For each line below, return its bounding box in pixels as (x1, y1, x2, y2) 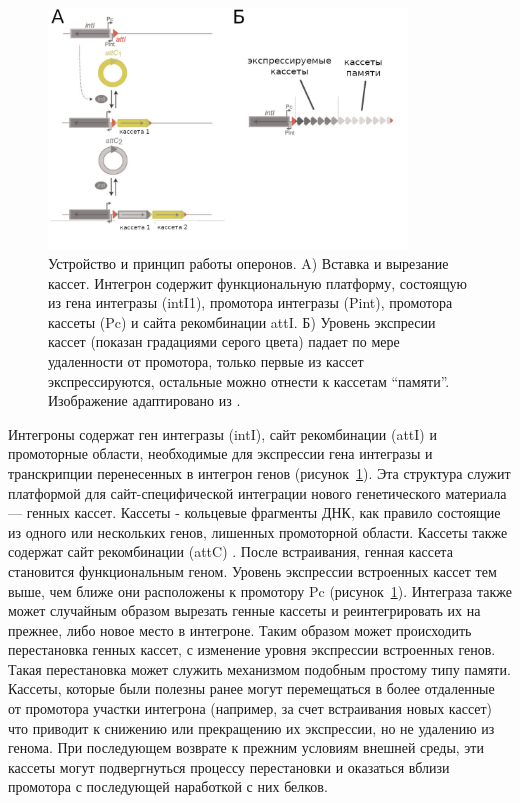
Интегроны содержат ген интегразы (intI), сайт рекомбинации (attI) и (8, 423, 437, 444)
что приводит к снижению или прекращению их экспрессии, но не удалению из (8, 717, 495, 738)
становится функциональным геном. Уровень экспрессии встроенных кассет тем (8, 560, 497, 581)
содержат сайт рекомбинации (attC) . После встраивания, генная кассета (8, 541, 453, 562)
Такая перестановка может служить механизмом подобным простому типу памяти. (8, 658, 511, 679)
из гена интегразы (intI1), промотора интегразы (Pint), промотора (48, 292, 453, 313)
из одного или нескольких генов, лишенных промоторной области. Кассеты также (8, 521, 508, 542)
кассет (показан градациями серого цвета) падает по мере (48, 331, 400, 352)
